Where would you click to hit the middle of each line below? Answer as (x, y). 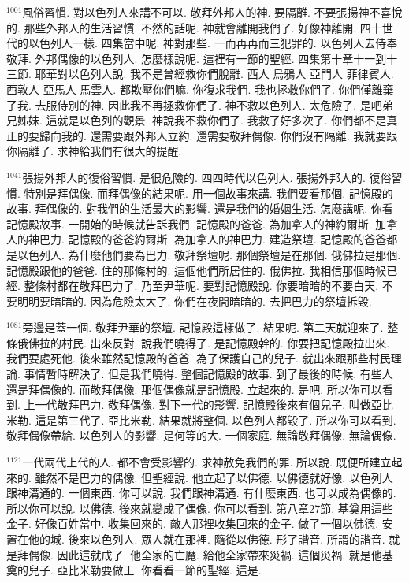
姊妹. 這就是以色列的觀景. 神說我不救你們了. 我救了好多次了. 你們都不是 (202, 120)
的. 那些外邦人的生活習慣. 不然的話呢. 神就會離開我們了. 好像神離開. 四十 (194, 27)
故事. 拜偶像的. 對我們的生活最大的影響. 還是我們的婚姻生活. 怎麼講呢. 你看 (200, 208)
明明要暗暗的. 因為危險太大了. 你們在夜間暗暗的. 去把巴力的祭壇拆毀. (194, 301)
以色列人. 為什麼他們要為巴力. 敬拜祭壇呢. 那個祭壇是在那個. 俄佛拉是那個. (209, 254)
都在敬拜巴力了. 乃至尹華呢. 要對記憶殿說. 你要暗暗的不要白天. (218, 286)
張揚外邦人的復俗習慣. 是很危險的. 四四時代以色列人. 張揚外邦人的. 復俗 (207, 177)
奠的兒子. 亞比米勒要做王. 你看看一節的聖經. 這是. (134, 570)
